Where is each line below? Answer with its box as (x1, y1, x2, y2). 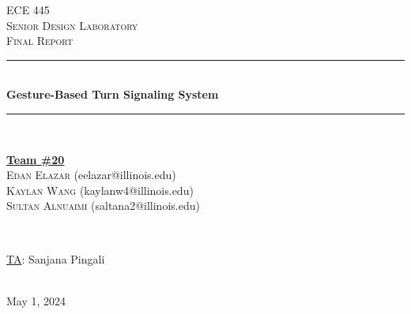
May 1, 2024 (6, 292, 66, 308)
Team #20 (6, 151, 65, 167)
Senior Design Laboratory (6, 17, 138, 33)
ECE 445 (6, 2, 50, 17)
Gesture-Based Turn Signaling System (6, 86, 219, 103)
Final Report (6, 32, 74, 49)
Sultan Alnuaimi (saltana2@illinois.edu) (6, 197, 200, 214)
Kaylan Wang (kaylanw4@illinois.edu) (6, 181, 194, 198)
